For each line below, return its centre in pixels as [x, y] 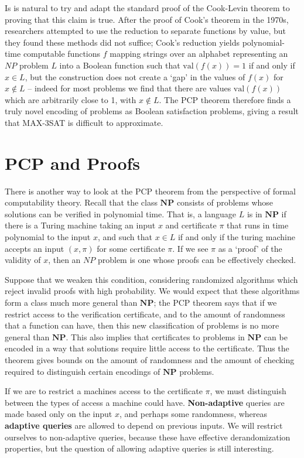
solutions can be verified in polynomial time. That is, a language [121, 213]
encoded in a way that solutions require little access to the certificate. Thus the [147, 348]
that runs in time [258, 225]
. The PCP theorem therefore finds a [225, 99]
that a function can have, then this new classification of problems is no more [142, 325]
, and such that [125, 237]
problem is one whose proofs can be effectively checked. [197, 260]
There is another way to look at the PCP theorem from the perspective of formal [150, 191]
